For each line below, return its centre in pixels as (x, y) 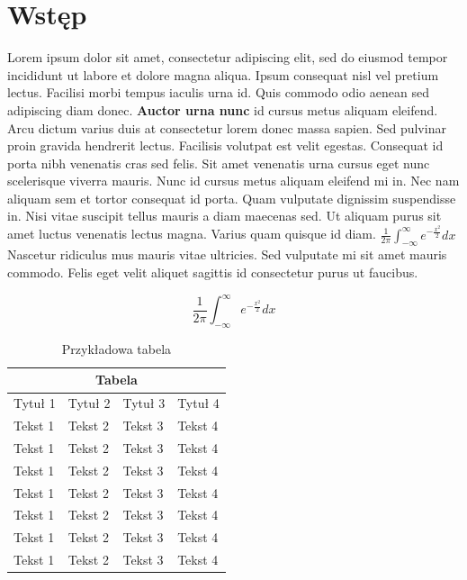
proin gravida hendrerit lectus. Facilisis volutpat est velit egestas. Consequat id (225, 145)
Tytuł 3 (144, 403)
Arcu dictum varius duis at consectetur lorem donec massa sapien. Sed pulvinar (227, 127)
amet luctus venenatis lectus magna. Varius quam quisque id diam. (192, 234)
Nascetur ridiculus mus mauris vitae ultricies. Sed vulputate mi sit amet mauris (227, 254)
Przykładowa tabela (117, 348)
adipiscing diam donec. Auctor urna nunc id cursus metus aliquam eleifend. (223, 109)
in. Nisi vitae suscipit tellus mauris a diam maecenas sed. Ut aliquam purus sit (225, 216)
